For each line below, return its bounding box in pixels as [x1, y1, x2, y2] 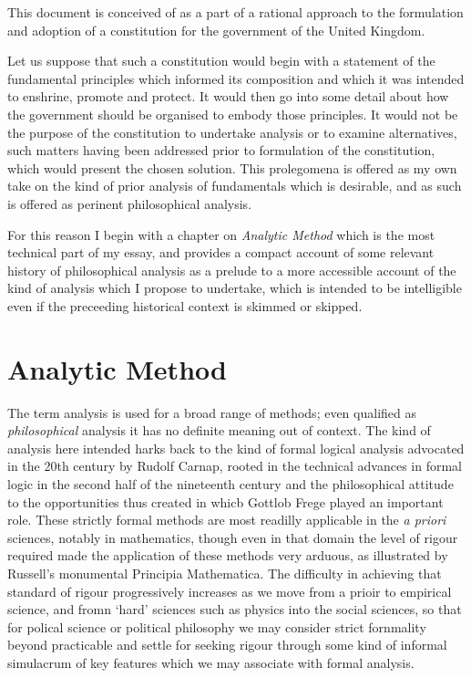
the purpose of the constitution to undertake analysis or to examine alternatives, [7, 122, 457, 141]
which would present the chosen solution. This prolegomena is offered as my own [7, 158, 457, 177]
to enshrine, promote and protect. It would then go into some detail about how [7, 87, 449, 106]
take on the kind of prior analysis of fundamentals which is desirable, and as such [7, 176, 462, 195]
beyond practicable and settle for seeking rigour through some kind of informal [7, 635, 447, 654]
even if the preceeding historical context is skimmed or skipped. [7, 296, 363, 315]
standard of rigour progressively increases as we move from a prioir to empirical [7, 581, 452, 600]
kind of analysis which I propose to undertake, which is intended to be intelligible [7, 278, 462, 297]
